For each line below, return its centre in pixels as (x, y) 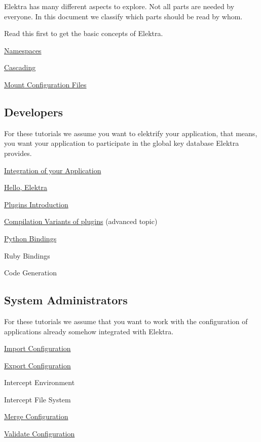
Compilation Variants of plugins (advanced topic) (81, 221)
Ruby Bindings (27, 255)
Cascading (20, 67)
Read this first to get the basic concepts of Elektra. (84, 33)
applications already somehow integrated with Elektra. (89, 331)
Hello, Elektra (26, 187)
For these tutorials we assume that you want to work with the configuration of (126, 321)
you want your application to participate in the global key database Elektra (122, 143)
